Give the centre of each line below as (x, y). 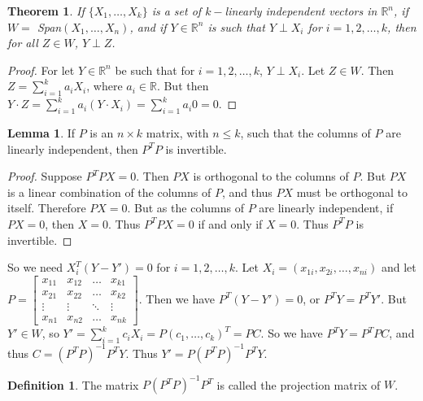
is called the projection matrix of (299, 384)
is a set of (177, 11)
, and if (148, 26)
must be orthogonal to (352, 192)
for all (23, 43)
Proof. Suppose (45, 176)
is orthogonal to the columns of (271, 176)
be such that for (155, 70)
